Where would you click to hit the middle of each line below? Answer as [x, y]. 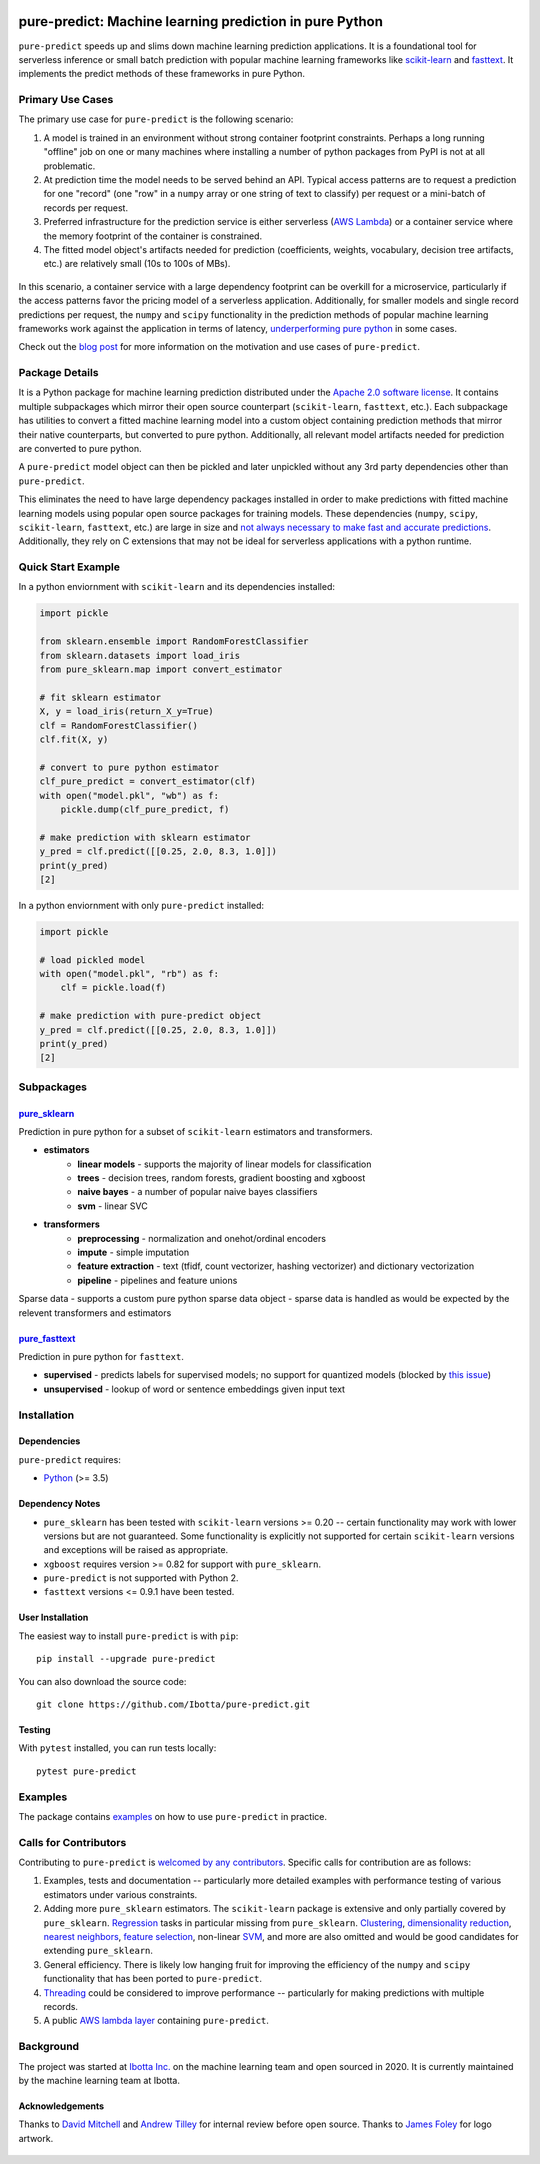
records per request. [86, 207]
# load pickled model [92, 959]
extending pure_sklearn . [98, 1951]
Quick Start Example [69, 567]
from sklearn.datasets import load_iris [139, 655]
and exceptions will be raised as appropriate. [136, 1550]
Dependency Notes [59, 1504]
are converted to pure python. [80, 448]
